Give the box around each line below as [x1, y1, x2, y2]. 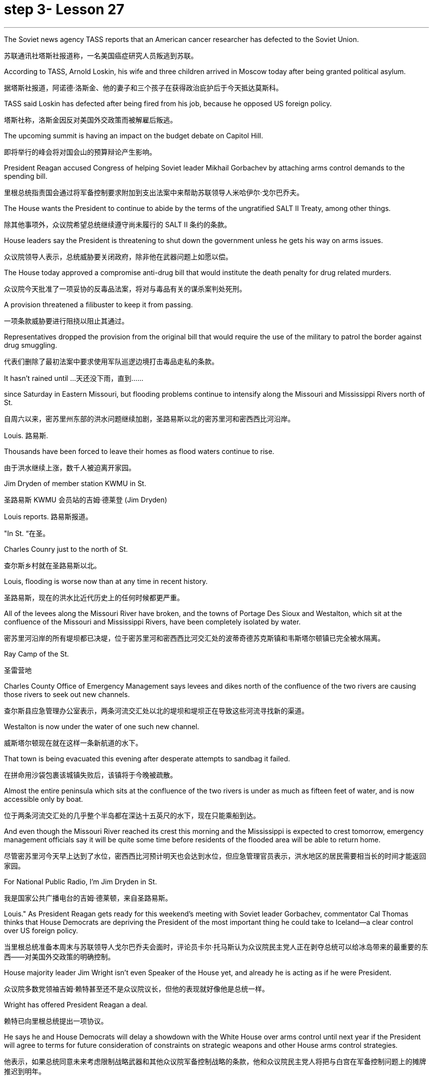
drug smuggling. [4, 340, 57, 349]
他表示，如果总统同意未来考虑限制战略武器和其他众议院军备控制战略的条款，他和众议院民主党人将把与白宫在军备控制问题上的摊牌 [4, 1057, 426, 1066]
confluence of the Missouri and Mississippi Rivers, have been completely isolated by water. [4, 617, 301, 626]
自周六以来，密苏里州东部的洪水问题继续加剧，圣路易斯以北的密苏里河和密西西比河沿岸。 [4, 414, 295, 423]
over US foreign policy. [4, 926, 78, 935]
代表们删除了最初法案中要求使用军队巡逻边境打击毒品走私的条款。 [4, 357, 218, 366]
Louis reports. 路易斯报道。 [4, 512, 92, 521]
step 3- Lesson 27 [4, 1, 125, 18]
